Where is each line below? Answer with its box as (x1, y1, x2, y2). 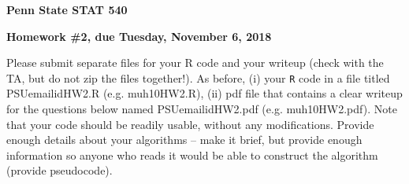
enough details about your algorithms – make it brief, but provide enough (6, 131, 363, 148)
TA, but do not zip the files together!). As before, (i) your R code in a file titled (6, 69, 390, 86)
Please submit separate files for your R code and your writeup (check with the (6, 54, 384, 71)
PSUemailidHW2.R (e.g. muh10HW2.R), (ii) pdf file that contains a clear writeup (6, 85, 403, 101)
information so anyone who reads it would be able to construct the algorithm (6, 146, 378, 163)
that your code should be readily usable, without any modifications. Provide (6, 116, 374, 132)
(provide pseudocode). (6, 162, 113, 178)
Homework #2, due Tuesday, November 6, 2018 (6, 28, 272, 44)
